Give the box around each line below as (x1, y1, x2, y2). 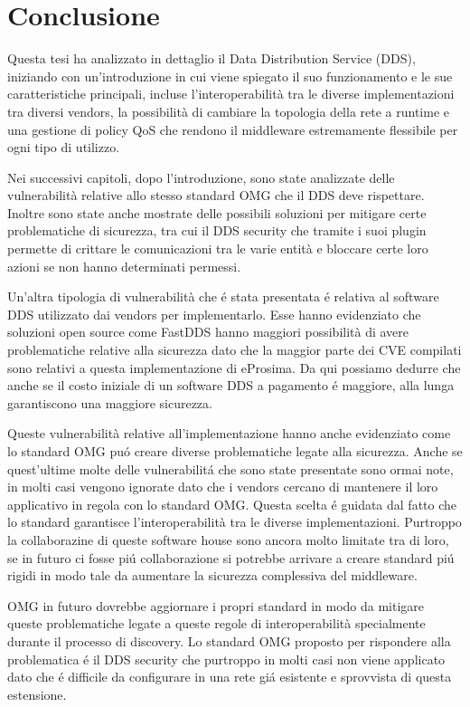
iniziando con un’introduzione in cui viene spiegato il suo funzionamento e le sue (7, 66, 453, 85)
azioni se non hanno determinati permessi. (7, 256, 241, 275)
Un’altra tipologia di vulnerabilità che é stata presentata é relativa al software (7, 287, 439, 306)
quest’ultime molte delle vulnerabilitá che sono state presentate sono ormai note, (7, 459, 454, 478)
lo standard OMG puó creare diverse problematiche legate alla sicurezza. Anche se (7, 442, 463, 460)
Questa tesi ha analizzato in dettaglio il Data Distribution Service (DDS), (7, 49, 416, 68)
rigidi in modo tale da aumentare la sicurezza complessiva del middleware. (7, 566, 418, 585)
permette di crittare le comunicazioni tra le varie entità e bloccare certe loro (7, 239, 428, 258)
